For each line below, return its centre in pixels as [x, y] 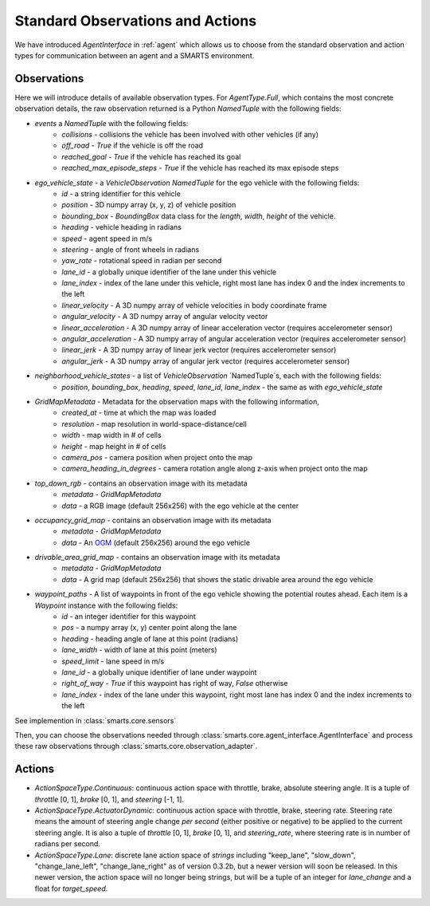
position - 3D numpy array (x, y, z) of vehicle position [149, 205]
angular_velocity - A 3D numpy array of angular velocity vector [165, 317]
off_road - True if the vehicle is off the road [132, 146]
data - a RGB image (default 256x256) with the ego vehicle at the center [180, 506]
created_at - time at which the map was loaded [139, 413]
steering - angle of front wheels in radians [131, 249]
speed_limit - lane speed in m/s [113, 661]
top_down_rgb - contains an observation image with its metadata [141, 483]
